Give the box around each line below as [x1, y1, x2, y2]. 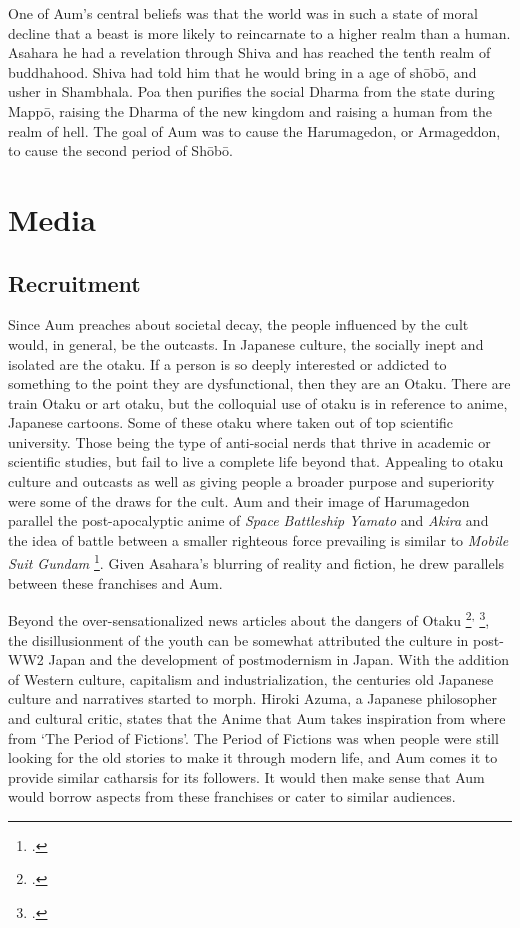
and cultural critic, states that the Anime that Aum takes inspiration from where [8, 707, 506, 728]
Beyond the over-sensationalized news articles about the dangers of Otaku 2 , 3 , [8, 607, 490, 630]
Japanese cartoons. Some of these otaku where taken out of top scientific [8, 412, 454, 433]
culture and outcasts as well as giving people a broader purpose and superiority [8, 471, 495, 492]
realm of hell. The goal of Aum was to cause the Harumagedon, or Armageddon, [8, 120, 501, 141]
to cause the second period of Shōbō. [8, 140, 233, 161]
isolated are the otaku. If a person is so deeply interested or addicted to [8, 353, 447, 374]
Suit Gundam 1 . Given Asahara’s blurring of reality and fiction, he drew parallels [8, 550, 505, 574]
